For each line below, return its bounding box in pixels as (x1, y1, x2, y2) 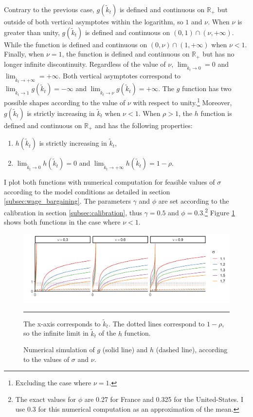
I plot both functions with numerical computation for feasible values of (4, 177, 215, 187)
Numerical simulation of (23, 344, 95, 355)
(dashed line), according (156, 344, 228, 355)
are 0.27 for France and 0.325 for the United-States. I (84, 394, 243, 404)
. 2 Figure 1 (203, 206, 235, 217)
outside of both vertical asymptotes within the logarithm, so (4, 17, 183, 26)
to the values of (23, 354, 70, 364)
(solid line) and (102, 344, 148, 355)
